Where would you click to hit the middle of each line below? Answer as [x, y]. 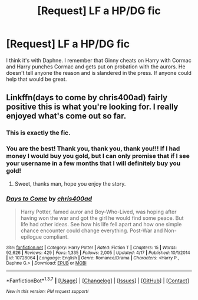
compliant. [56, 236]
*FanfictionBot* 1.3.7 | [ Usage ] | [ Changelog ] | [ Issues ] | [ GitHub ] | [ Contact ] [98, 280]
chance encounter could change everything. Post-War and [92, 230]
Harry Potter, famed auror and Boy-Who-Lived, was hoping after [98, 212]
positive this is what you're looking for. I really [92, 107]
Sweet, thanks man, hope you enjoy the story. [70, 183]
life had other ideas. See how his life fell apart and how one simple [101, 224]
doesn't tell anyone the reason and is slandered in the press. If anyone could [99, 72]
